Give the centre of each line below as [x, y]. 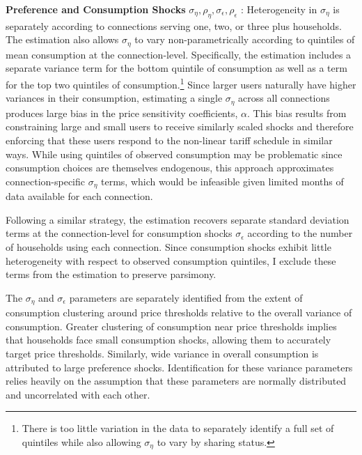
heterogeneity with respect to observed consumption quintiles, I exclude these [171, 260]
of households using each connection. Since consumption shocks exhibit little [168, 246]
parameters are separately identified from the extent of [186, 297]
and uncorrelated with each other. [78, 394]
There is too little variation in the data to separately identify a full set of [178, 428]
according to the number [300, 233]
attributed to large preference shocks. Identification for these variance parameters [179, 367]
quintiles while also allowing [81, 441]
